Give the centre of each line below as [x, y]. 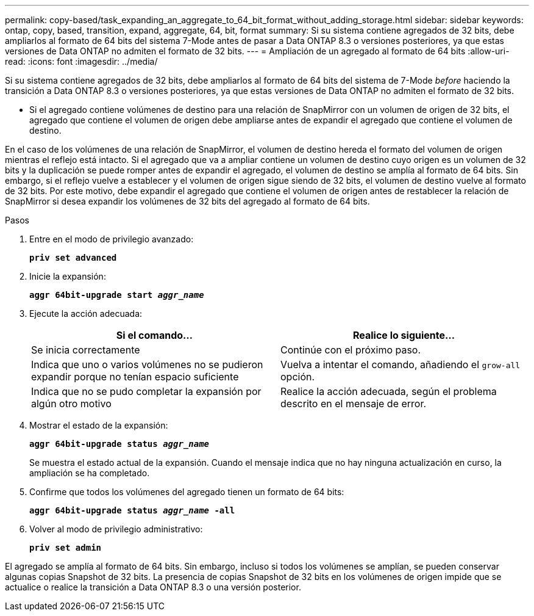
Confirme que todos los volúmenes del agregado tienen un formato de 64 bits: [187, 492]
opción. [298, 377]
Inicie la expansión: [68, 276]
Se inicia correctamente [86, 350]
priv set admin [66, 548]
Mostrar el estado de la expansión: [99, 425]
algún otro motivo [71, 404]
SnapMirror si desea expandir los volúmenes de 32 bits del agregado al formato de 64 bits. [187, 201]
